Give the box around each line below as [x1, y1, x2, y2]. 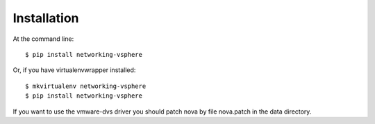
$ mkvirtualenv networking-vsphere [25, 82, 147, 90]
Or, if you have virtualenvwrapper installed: [12, 66, 136, 74]
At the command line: [12, 35, 74, 43]
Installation [12, 10, 79, 26]
